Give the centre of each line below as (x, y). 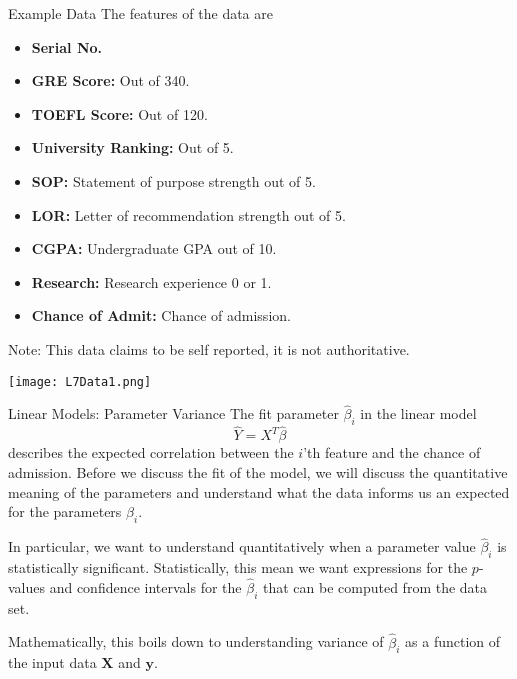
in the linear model (418, 413)
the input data (52, 662)
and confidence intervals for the (145, 587)
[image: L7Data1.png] (80, 381)
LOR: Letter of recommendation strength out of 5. (188, 214)
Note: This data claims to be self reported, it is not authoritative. (209, 348)
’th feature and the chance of (392, 452)
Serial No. (66, 46)
